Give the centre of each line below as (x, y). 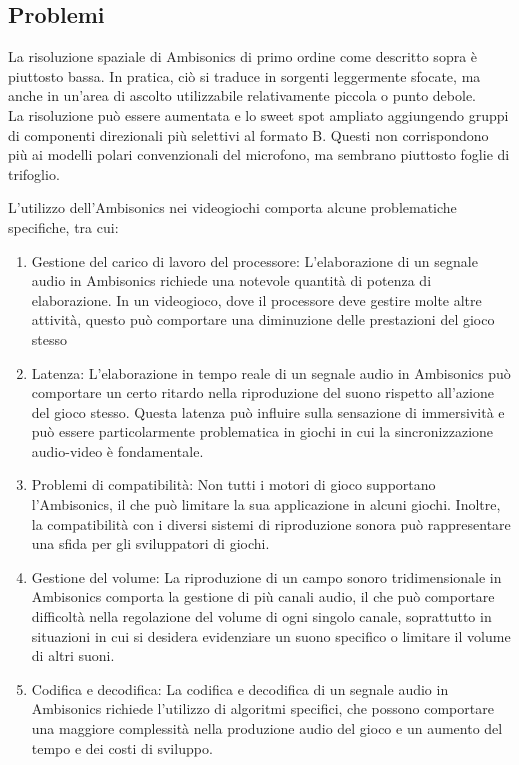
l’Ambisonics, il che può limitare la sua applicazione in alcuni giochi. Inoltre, (266, 504)
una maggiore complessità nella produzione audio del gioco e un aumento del (267, 728)
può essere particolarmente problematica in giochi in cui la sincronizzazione (262, 431)
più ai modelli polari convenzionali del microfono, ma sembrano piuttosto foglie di (259, 154)
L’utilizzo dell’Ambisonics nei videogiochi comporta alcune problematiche (232, 207)
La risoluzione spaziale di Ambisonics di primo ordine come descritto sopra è (243, 56)
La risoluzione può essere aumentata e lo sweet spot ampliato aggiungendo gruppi (258, 114)
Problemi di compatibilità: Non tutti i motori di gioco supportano (233, 484)
